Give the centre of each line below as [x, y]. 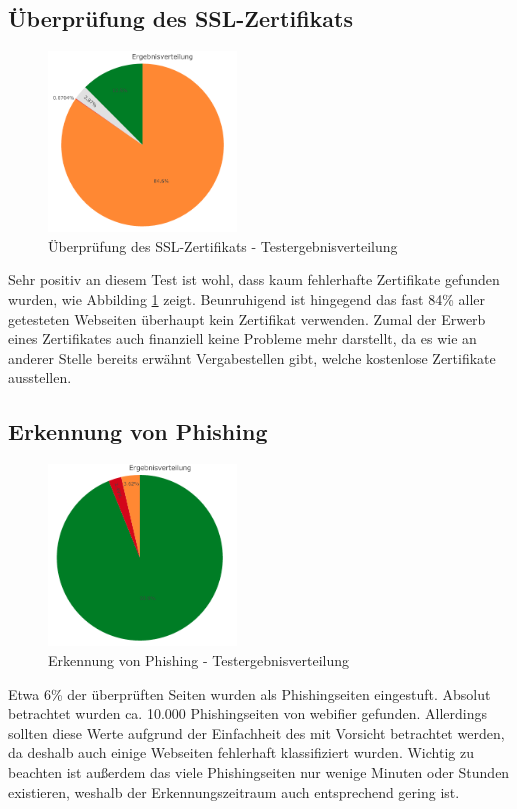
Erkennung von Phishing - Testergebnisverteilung [198, 660]
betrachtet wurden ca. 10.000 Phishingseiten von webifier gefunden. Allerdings [247, 713]
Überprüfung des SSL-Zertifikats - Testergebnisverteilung [223, 245]
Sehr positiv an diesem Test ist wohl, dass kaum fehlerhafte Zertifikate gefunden [254, 279]
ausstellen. [40, 377]
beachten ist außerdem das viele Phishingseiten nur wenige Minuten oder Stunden [259, 772]
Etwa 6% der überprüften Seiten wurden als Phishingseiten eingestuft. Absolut [249, 693]
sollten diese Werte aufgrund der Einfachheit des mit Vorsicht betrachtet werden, [256, 732]
